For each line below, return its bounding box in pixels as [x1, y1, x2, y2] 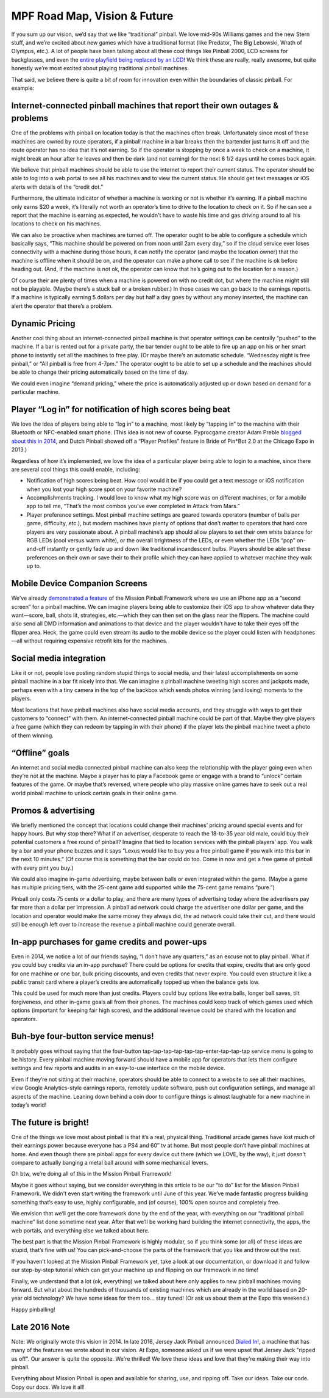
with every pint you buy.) [11, 864, 74, 872]
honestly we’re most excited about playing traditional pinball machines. [11, 65, 189, 72]
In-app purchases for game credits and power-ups [11, 936, 207, 947]
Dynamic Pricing [11, 318, 76, 329]
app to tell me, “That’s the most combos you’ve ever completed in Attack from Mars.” [26, 503, 240, 510]
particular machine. [11, 388, 60, 396]
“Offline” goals [11, 748, 70, 758]
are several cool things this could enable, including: [11, 465, 140, 473]
